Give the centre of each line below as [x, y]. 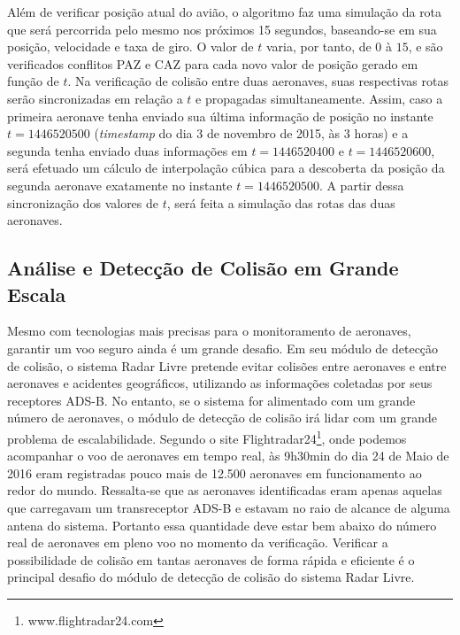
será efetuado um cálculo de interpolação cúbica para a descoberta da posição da [226, 168]
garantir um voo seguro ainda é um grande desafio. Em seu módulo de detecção [223, 348]
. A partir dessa [361, 185]
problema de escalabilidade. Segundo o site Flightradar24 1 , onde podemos [207, 437]
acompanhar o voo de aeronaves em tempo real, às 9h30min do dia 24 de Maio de [228, 456]
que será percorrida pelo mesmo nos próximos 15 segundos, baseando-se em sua [222, 29]
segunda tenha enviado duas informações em [127, 150]
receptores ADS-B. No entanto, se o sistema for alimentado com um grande [211, 400]
